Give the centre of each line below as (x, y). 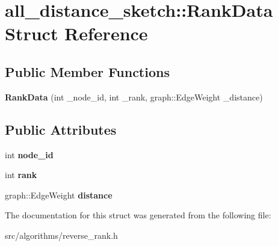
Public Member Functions (87, 71)
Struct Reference (76, 33)
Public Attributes (61, 129)
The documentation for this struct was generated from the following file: (138, 215)
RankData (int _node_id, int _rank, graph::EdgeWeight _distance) (134, 97)
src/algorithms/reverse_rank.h (61, 235)
